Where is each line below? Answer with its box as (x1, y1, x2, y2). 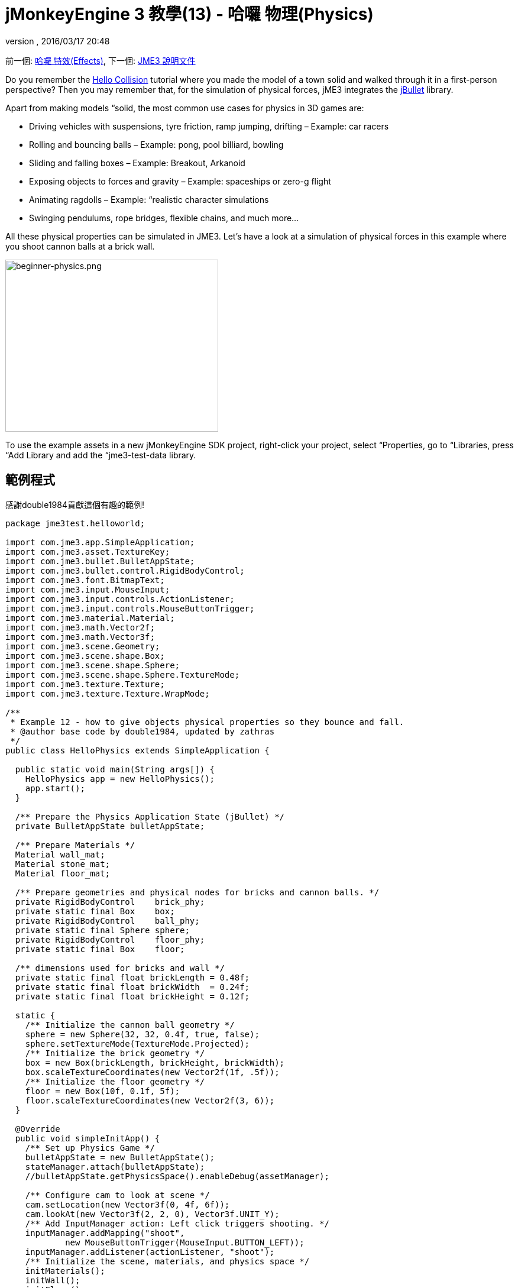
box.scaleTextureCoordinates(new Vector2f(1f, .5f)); (25, 1067, 280, 1077)
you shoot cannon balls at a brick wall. (5, 241, 155, 251)
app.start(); (25, 783, 85, 793)
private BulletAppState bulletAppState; (15, 821, 205, 831)
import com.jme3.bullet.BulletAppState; (5, 556, 195, 566)
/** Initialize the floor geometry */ (25, 1076, 205, 1086)
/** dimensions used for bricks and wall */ (15, 963, 225, 973)
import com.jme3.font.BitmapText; (5, 575, 165, 585)
